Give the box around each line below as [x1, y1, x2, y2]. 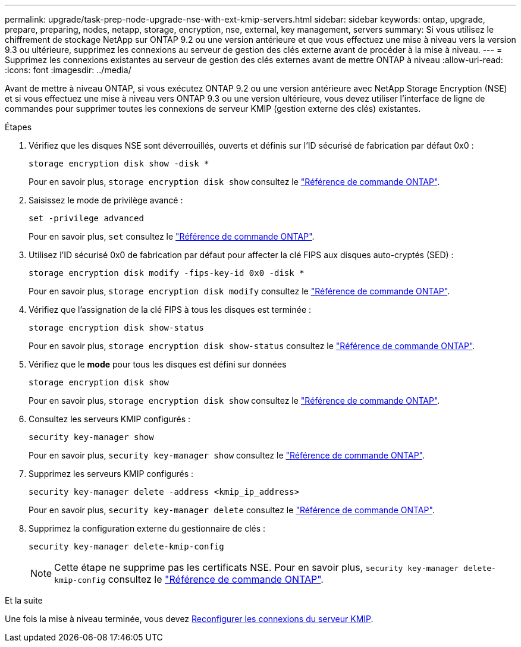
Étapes [5, 122, 32, 132]
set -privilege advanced [29, 213, 144, 223]
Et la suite [5, 595, 43, 605]
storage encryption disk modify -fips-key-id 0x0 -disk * [29, 268, 305, 278]
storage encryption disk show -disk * [29, 159, 209, 168]
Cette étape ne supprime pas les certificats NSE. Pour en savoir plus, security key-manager [54, 561, 459, 573]
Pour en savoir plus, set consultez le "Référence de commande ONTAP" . [29, 231, 315, 241]
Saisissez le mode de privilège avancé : [29, 195, 183, 205]
